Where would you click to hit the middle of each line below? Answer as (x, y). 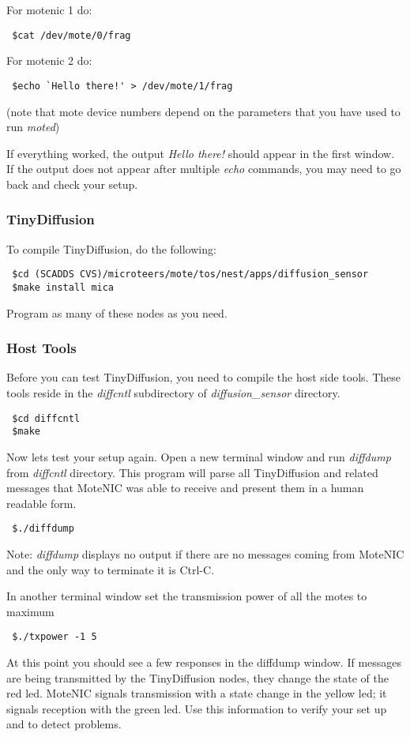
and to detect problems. (64, 724)
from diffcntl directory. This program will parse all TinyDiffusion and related (192, 472)
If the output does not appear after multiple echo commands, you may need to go (204, 169)
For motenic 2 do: (49, 60)
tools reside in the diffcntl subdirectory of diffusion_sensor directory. (173, 393)
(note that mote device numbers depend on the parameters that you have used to (203, 111)
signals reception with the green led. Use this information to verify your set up (197, 708)
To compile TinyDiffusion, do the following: (111, 248)
